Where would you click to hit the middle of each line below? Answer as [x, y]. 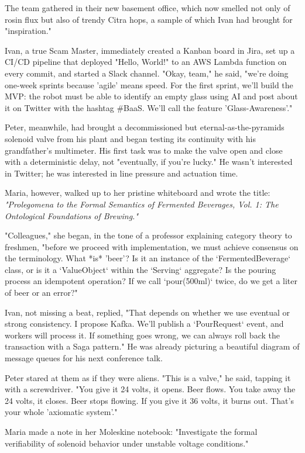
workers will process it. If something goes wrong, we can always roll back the [142, 335]
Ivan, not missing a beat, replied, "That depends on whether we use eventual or [148, 312]
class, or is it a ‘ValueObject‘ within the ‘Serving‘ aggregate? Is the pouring [140, 269]
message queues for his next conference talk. [84, 358]
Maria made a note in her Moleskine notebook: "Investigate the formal [131, 431]
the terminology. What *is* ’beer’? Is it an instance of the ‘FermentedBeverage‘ [148, 258]
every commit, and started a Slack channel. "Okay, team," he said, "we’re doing [147, 73]
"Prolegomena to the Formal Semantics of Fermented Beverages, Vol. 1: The [142, 204]
